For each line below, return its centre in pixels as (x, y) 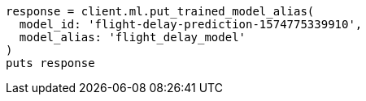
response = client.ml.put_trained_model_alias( (160, 11)
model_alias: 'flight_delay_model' (133, 37)
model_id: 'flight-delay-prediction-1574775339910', (191, 24)
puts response (50, 63)
